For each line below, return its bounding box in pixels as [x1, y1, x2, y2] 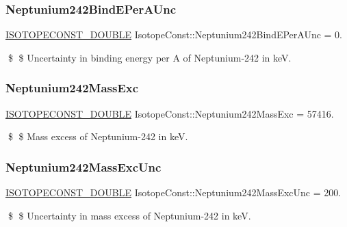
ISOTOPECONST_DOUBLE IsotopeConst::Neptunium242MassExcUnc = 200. [5, 185, 342, 200]
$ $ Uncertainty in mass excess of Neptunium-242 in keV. [8, 208, 251, 222]
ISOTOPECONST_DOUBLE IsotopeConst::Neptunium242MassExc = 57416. [5, 106, 334, 120]
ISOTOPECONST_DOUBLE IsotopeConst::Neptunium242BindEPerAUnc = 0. [5, 27, 343, 42]
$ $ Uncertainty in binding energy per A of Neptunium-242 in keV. [8, 50, 292, 64]
